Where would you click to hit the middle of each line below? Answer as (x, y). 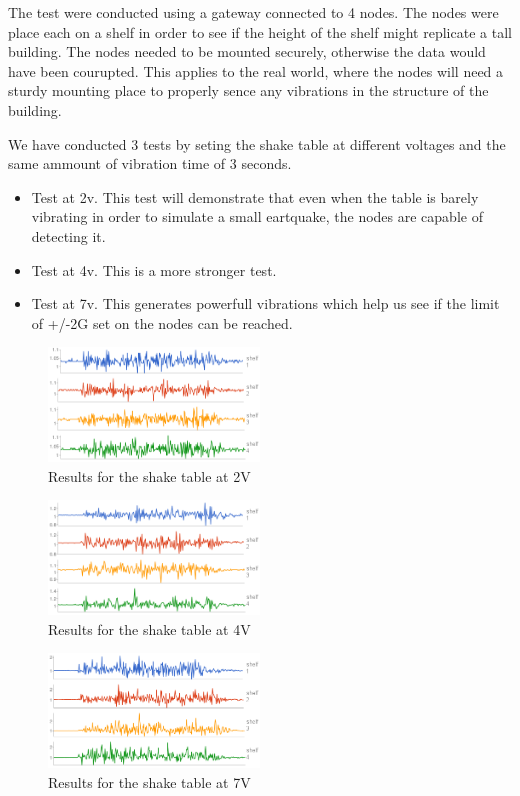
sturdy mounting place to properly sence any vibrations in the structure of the (248, 90)
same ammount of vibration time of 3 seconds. (150, 163)
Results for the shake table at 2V (149, 475)
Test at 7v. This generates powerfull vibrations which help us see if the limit (265, 303)
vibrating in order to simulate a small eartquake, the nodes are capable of (257, 216)
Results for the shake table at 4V (149, 628)
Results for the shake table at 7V (149, 781)
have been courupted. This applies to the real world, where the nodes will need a (256, 70)
